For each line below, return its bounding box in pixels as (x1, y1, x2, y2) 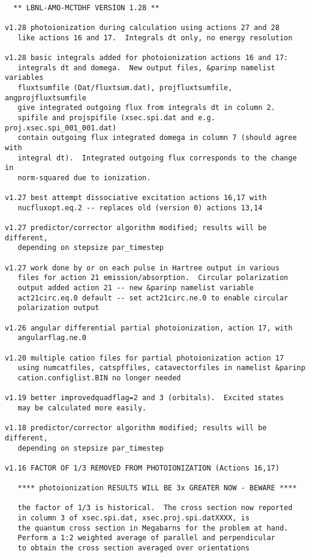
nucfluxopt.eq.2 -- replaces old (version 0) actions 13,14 (17, 203, 263, 212)
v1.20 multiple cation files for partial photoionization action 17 (5, 353, 284, 362)
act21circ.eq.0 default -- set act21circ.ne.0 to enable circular (17, 293, 288, 302)
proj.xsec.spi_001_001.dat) (5, 123, 117, 132)
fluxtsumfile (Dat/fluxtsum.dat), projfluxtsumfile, (17, 83, 233, 92)
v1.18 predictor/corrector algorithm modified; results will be (5, 424, 267, 433)
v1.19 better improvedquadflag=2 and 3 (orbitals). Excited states (5, 394, 284, 403)
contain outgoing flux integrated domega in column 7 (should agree (17, 133, 297, 142)
